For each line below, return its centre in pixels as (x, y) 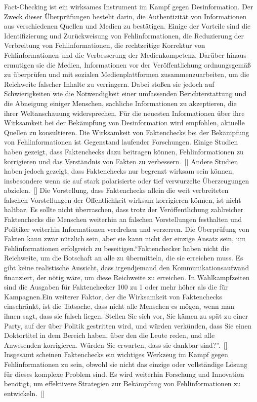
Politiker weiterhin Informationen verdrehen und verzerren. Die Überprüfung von (127, 229)
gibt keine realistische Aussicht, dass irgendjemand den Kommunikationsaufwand (127, 268)
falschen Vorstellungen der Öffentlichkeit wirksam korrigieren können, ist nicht (123, 200)
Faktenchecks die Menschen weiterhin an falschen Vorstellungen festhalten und (123, 219)
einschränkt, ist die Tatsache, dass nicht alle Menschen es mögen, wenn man (119, 306)
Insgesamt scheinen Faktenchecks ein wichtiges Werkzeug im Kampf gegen (116, 354)
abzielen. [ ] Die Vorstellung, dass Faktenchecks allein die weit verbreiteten (116, 190)
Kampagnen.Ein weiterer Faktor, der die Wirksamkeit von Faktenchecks (113, 296)
